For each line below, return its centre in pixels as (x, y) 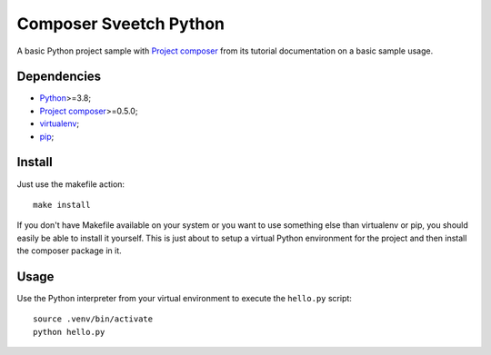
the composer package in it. (69, 251)
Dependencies (59, 77)
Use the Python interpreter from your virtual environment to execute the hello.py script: (184, 298)
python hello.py (69, 332)
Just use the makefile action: (71, 184)
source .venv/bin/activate (93, 319)
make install (62, 205)
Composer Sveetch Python (120, 24)
